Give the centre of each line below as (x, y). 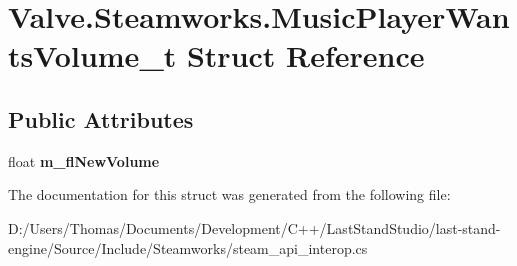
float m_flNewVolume (84, 160)
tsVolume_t (92, 55)
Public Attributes (101, 118)
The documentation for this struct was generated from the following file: (229, 194)
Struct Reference (305, 55)
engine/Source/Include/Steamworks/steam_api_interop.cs (188, 247)
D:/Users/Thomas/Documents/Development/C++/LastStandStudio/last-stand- (254, 227)
